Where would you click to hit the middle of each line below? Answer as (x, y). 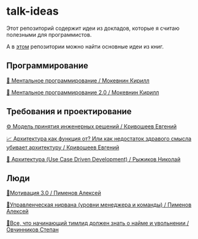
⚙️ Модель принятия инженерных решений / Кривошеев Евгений (91, 126)
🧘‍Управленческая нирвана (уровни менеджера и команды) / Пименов (99, 205)
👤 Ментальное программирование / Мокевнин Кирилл (78, 80)
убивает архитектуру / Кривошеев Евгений (63, 147)
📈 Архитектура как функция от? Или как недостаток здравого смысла (99, 138)
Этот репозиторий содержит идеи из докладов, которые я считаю (93, 28)
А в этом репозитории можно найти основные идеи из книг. (85, 46)
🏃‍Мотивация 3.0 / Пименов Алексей (54, 193)
